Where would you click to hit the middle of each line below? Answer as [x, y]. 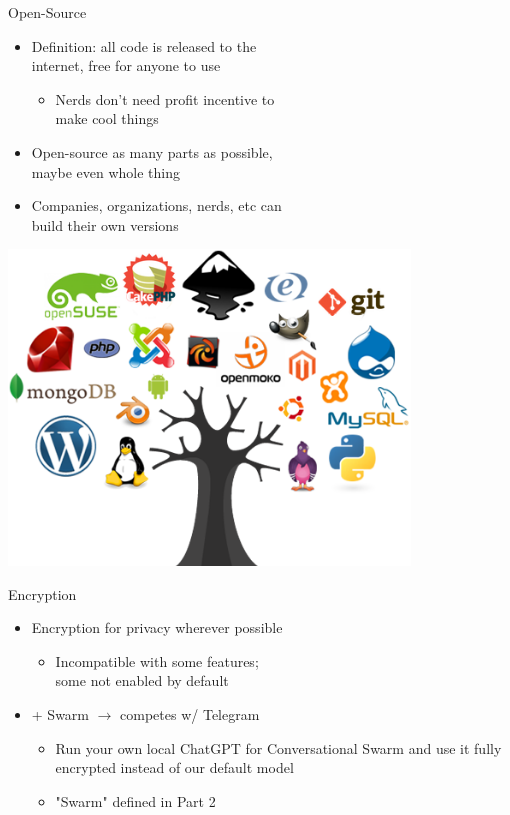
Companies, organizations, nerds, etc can [156, 205]
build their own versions [105, 224]
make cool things [107, 118]
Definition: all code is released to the [144, 45]
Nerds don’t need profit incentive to [165, 98]
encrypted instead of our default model [174, 767]
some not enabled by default [142, 680]
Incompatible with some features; [157, 660]
